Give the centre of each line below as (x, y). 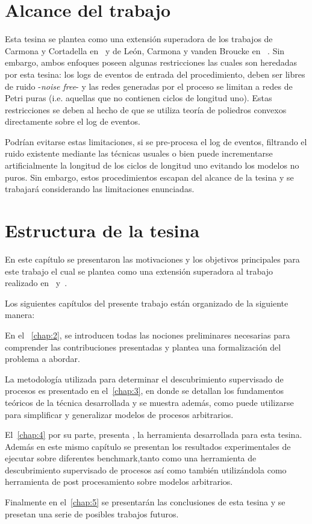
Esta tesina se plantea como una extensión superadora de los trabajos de (139, 39)
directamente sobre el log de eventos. (73, 121)
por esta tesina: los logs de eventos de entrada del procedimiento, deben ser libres (155, 74)
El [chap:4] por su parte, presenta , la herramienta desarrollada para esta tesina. (154, 435)
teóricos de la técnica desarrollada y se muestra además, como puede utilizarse (149, 402)
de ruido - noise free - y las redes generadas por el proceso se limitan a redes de (149, 86)
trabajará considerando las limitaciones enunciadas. (100, 189)
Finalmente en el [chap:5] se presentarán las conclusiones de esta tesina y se (145, 502)
